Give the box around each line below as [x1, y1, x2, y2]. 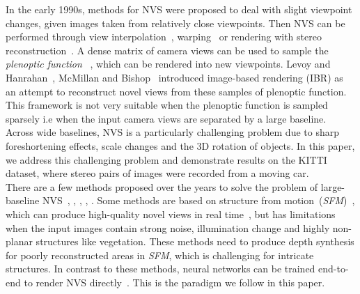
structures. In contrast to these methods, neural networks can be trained [6, 261, 315, 276]
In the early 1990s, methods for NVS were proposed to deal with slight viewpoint [6, 2, 352, 16]
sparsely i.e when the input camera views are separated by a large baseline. [6, 111, 327, 125]
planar [6, 234, 33, 249]
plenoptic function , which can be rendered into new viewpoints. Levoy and [6, 56, 331, 71]
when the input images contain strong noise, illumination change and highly [6, 220, 330, 235]
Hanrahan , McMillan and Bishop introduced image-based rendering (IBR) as [6, 70, 343, 84]
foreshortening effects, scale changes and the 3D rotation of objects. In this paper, [6, 138, 355, 153]
